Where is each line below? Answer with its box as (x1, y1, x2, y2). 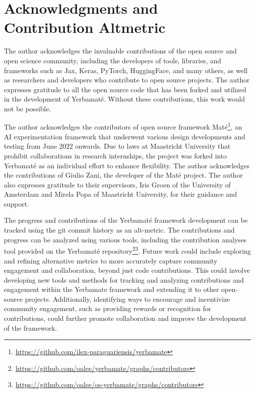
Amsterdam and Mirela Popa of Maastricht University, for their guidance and (4, 189, 237, 199)
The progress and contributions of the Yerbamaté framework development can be (4, 215, 248, 225)
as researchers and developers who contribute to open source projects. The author (4, 75, 250, 85)
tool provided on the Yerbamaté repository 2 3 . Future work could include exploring (4, 244, 251, 256)
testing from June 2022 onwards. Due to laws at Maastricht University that (4, 141, 230, 151)
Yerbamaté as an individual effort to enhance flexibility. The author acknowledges (4, 160, 250, 170)
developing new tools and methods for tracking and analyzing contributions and (4, 274, 244, 285)
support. (4, 198, 29, 209)
